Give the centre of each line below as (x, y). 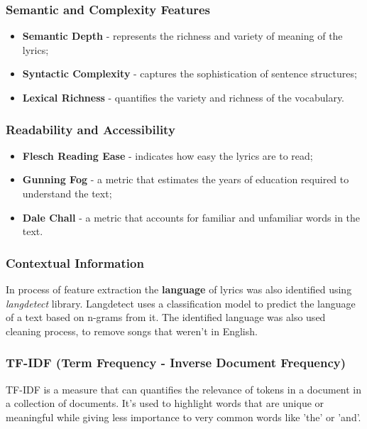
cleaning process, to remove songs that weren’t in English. (132, 331)
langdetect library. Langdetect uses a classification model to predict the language (181, 303)
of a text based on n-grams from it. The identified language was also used (166, 317)
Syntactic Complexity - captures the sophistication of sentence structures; (190, 74)
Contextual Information (75, 262)
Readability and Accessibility (91, 129)
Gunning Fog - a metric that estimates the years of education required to (186, 179)
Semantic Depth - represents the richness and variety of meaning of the (182, 36)
